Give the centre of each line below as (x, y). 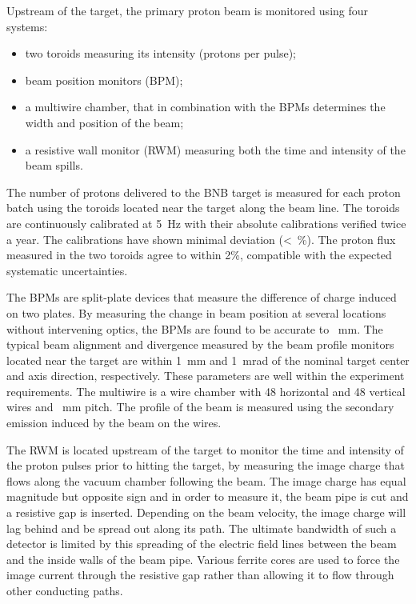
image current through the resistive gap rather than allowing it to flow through (200, 575)
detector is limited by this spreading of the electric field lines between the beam (202, 544)
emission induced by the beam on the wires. (114, 423)
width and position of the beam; (104, 122)
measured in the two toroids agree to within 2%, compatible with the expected (199, 255)
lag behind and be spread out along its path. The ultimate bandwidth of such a (202, 528)
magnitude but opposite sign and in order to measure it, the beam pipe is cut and (208, 496)
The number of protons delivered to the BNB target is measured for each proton (204, 192)
